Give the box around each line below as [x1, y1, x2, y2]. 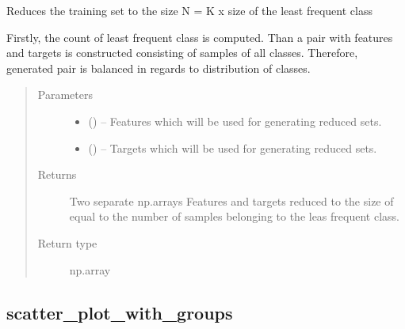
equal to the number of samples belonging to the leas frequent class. [69, 208, 399, 225]
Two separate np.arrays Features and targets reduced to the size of [69, 192, 394, 209]
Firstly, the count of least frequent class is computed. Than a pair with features [6, 28, 393, 45]
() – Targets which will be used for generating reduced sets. [88, 139, 377, 156]
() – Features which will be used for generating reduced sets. [88, 112, 382, 129]
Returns [37, 166, 77, 183]
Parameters [37, 86, 93, 103]
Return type [37, 234, 97, 251]
